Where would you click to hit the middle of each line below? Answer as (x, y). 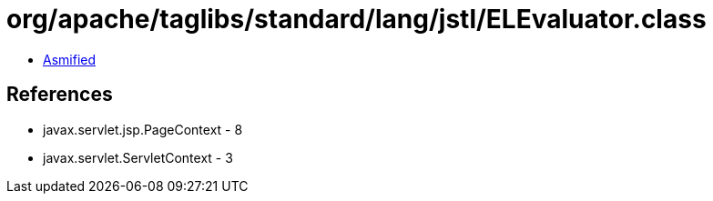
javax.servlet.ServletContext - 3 (138, 157)
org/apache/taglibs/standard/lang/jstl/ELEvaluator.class (356, 19)
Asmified (70, 59)
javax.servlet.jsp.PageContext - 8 (143, 129)
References (60, 95)
